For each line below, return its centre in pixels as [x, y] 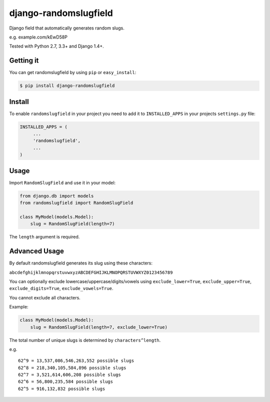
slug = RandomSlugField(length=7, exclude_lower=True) [99, 327]
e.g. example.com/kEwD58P [38, 37]
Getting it [24, 61]
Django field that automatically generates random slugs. [67, 28]
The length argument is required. [44, 237]
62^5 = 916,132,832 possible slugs [62, 388]
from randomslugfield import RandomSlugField [76, 203]
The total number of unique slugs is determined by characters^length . [85, 340]
